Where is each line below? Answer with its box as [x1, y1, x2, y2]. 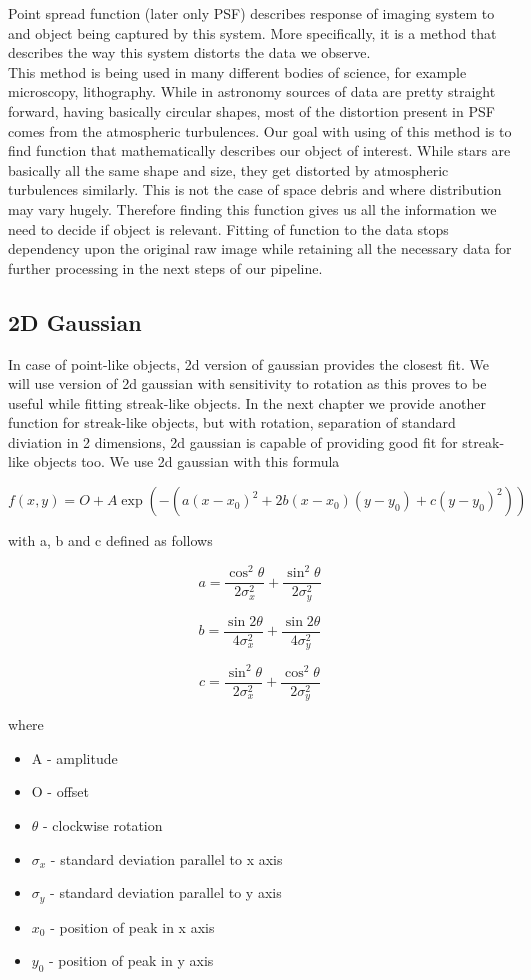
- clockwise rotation [43, 815, 163, 835]
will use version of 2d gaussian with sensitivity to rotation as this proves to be [8, 373, 487, 394]
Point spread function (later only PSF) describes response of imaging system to [8, 3, 495, 23]
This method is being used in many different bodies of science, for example [8, 61, 467, 82]
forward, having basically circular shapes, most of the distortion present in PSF [8, 100, 495, 121]
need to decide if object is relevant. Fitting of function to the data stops [8, 218, 449, 239]
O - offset [31, 781, 90, 802]
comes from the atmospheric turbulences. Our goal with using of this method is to [8, 120, 512, 141]
